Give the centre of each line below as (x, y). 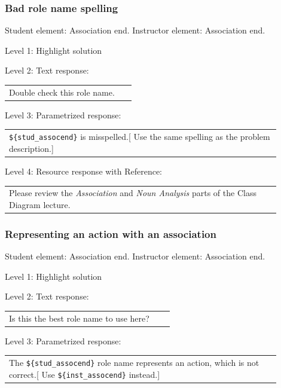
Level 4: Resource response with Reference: (83, 171)
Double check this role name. (62, 92)
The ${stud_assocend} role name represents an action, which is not (134, 363)
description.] (31, 148)
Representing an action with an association (111, 233)
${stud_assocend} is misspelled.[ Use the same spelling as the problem (140, 137)
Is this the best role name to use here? (79, 318)
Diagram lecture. (40, 204)
